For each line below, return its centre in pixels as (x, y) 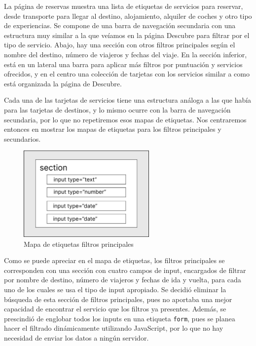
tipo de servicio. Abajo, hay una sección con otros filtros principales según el (120, 45)
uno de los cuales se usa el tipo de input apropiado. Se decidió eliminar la (115, 289)
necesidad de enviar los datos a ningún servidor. (76, 337)
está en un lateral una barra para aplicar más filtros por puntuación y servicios (123, 64)
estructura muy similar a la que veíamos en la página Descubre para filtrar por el (127, 35)
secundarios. (22, 138)
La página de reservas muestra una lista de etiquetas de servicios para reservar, (124, 6)
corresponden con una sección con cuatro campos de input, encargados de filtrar (125, 270)
